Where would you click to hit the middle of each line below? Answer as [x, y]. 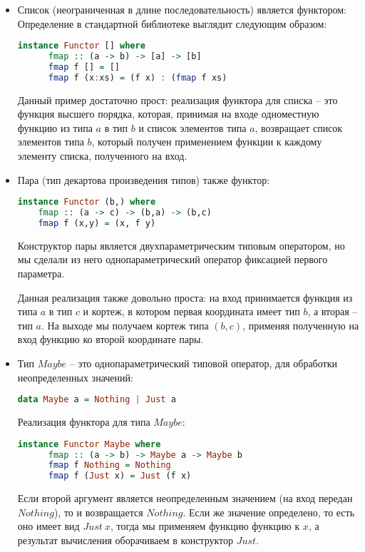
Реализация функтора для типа [84, 422]
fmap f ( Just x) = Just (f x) [120, 476]
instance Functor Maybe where [89, 444]
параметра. [41, 274]
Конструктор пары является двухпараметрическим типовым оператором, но [181, 245]
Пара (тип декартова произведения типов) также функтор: [144, 179]
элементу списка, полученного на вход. [102, 156]
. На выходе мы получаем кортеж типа [125, 325]
